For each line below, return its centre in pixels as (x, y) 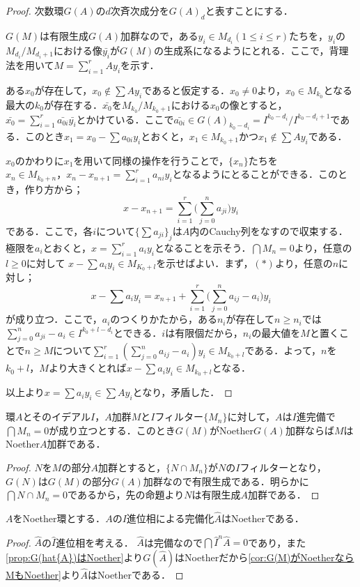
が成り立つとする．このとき (112, 430)
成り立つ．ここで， (58, 319)
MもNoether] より (43, 575)
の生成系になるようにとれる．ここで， (242, 50)
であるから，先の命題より (126, 495)
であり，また (277, 542)
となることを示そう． (203, 247)
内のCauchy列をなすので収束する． (269, 230)
